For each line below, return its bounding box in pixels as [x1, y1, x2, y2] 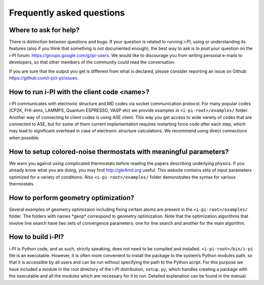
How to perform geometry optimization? [9, 193, 134, 202]
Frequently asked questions [9, 7, 125, 18]
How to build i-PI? [9, 233, 65, 241]
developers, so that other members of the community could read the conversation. [9, 59, 176, 65]
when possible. [9, 135, 40, 141]
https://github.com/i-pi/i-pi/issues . [9, 75, 79, 81]
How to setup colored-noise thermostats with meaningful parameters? [9, 147, 229, 156]
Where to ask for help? [9, 26, 80, 34]
